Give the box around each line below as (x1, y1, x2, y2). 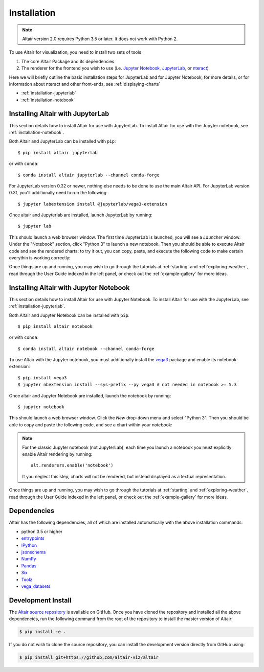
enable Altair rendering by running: (22, 451, 92, 457)
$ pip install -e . (19, 629, 66, 635)
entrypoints (21, 535, 44, 541)
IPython (21, 542, 37, 548)
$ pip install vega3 (18, 375, 67, 380)
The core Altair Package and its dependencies (21, 58, 114, 64)
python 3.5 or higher (21, 529, 63, 534)
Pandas (21, 563, 37, 569)
